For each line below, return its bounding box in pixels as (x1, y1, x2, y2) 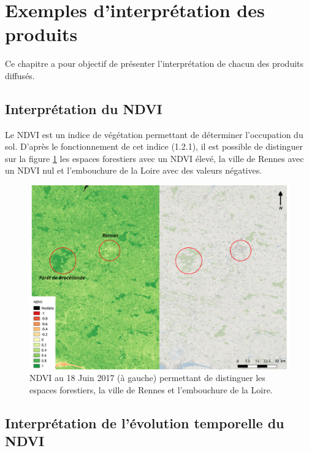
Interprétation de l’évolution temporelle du (5, 413, 284, 432)
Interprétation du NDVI (5, 99, 162, 118)
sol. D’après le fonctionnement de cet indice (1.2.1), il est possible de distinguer (5, 140, 303, 153)
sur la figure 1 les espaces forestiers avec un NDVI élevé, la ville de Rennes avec (5, 152, 304, 164)
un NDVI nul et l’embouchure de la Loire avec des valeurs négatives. (5, 164, 262, 177)
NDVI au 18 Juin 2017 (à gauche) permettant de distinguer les (29, 371, 265, 384)
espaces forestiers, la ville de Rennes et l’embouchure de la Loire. (29, 383, 273, 396)
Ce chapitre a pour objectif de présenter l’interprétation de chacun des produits (5, 57, 304, 70)
